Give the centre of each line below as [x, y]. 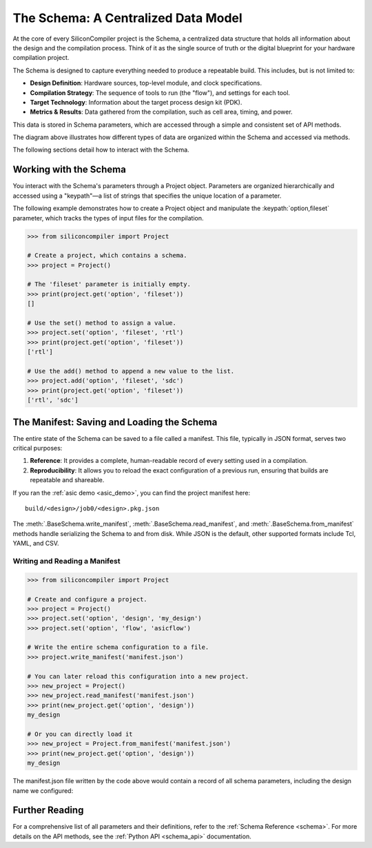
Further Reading [48, 810]
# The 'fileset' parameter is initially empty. [109, 285]
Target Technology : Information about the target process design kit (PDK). [136, 102]
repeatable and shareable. [67, 480]
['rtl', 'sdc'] [53, 400]
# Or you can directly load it [80, 734]
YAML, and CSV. [36, 544]
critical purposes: [38, 448]
